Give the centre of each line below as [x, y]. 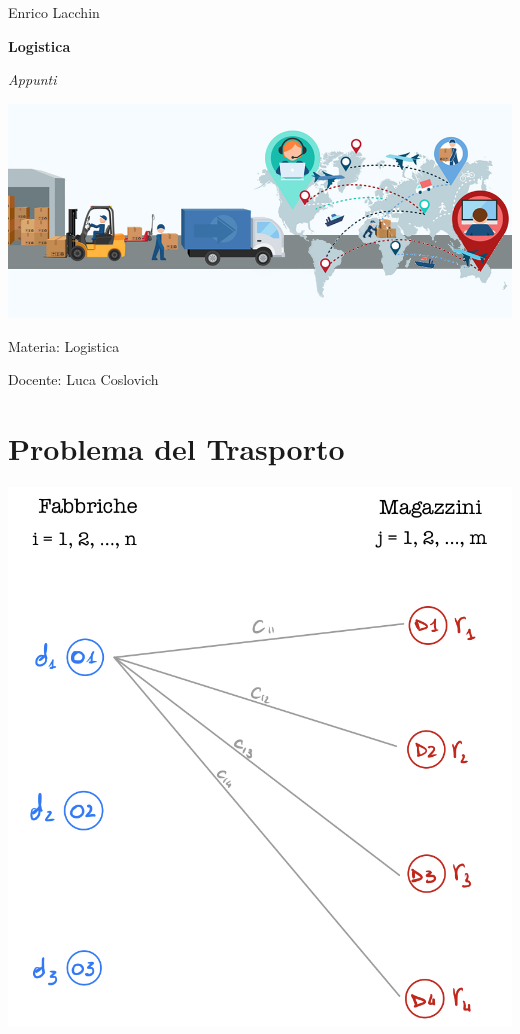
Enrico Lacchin [54, 12]
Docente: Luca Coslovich [83, 379]
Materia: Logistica [64, 345]
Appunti [32, 79]
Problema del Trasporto [176, 448]
